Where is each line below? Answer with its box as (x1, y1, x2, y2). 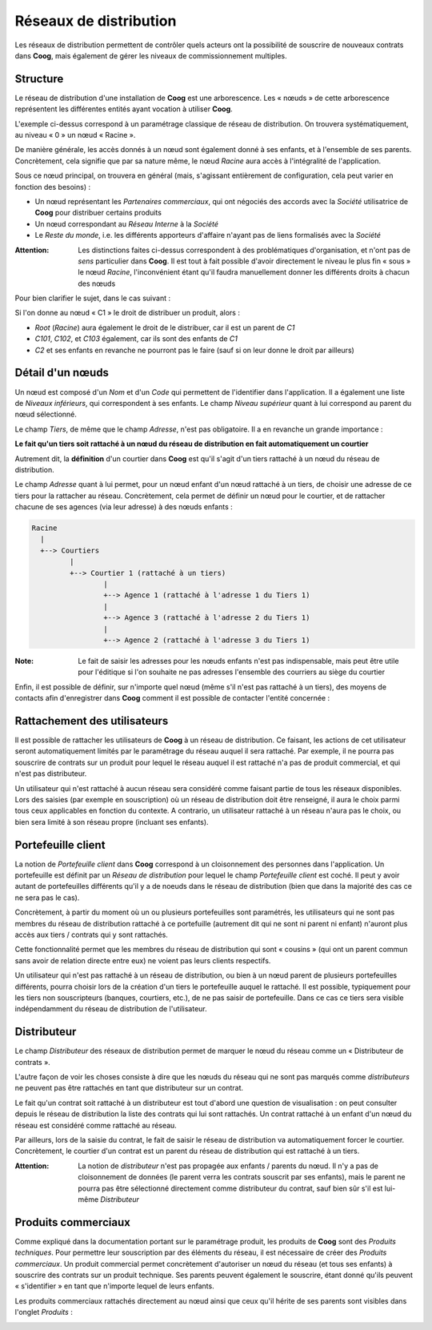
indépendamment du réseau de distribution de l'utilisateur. (14, 1004, 207, 1014)
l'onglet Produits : (14, 1308, 74, 1317)
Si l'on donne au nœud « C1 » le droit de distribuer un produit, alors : (14, 308, 240, 318)
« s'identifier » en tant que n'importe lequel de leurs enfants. (14, 1281, 215, 1291)
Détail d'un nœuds (14, 366, 110, 380)
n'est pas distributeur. (14, 769, 87, 778)
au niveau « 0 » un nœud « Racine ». (14, 131, 136, 140)
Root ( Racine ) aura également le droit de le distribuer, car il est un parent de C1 (34, 323, 295, 332)
